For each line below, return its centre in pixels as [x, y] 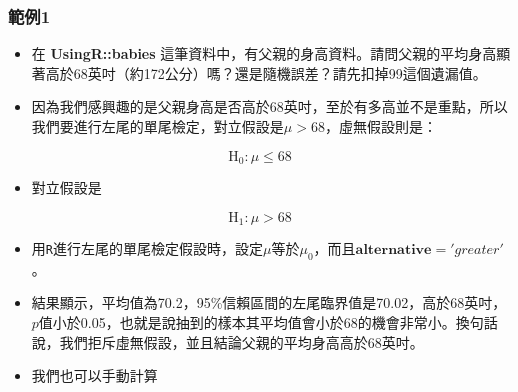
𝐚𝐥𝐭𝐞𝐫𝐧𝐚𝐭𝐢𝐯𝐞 [393, 250]
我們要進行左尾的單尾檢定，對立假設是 [157, 126]
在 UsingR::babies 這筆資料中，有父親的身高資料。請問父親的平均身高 [264, 53]
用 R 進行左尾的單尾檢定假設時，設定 [147, 248]
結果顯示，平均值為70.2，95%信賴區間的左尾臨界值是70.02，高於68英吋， [269, 302]
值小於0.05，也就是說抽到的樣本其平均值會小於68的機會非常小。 [247, 322]
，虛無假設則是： [380, 126]
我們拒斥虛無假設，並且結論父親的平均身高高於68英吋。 [241, 341]
